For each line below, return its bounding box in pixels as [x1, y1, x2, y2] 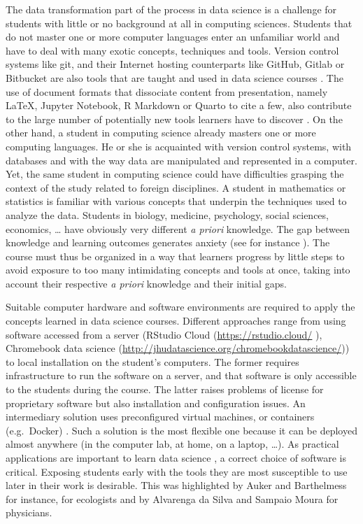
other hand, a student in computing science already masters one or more [6, 125, 316, 140]
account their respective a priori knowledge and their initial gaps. [6, 276, 287, 290]
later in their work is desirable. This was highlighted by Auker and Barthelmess [6, 478, 347, 493]
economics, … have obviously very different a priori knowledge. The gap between [6, 221, 350, 236]
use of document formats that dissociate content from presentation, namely [6, 84, 328, 99]
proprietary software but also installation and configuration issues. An [6, 395, 306, 410]
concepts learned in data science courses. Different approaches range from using [6, 313, 346, 328]
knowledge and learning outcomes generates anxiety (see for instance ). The [6, 235, 330, 250]
